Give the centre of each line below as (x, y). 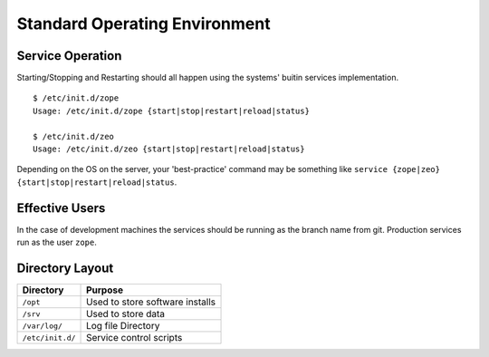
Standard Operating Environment (144, 24)
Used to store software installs (151, 302)
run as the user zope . (57, 242)
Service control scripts (134, 338)
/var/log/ (43, 326)
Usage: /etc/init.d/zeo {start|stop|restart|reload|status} (169, 149)
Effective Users (61, 208)
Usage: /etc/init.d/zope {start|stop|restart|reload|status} (171, 111)
